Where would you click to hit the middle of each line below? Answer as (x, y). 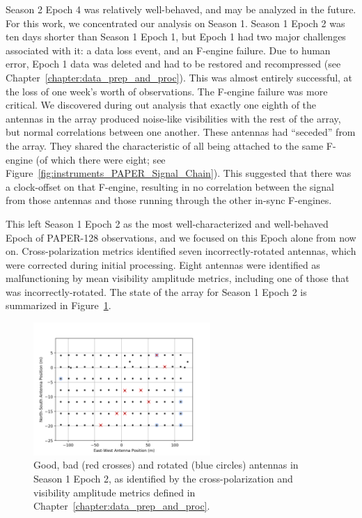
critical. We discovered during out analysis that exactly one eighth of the (161, 105)
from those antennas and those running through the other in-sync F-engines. (169, 200)
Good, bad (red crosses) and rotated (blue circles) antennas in (166, 465)
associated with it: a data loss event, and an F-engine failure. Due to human (168, 50)
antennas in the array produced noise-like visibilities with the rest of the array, (173, 118)
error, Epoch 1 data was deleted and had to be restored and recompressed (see (173, 64)
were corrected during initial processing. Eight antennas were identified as (163, 264)
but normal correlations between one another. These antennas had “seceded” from (181, 132)
